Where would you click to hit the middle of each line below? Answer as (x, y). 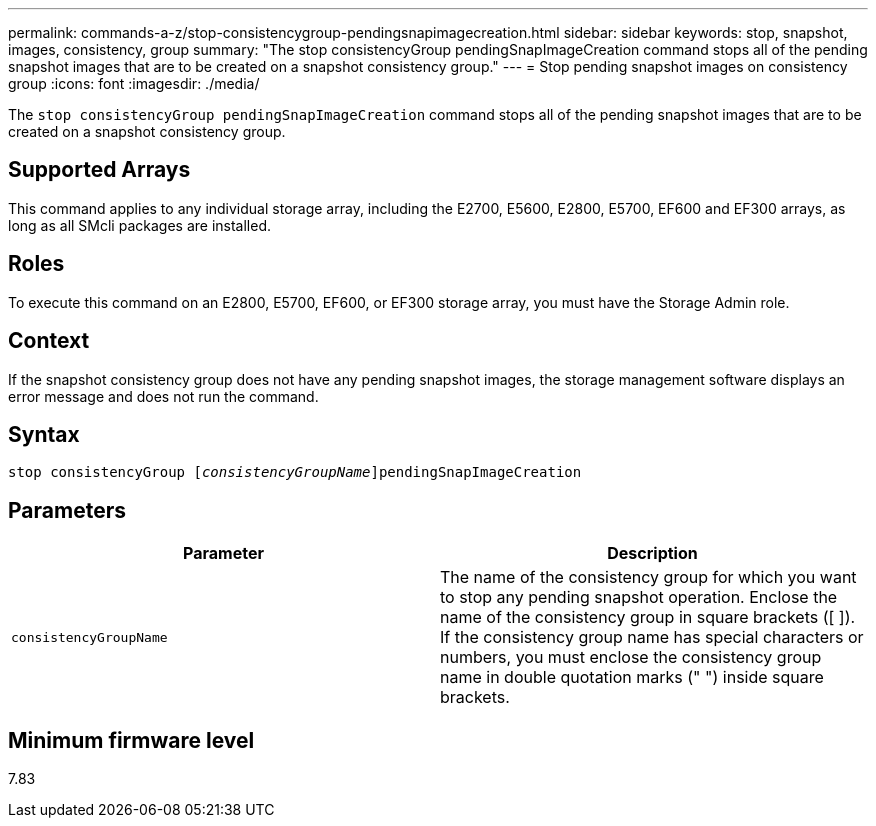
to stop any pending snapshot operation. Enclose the (639, 597)
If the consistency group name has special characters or (652, 637)
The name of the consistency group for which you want (648, 577)
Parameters (67, 510)
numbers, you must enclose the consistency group (631, 657)
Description (652, 553)
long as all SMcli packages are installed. (139, 225)
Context (49, 341)
